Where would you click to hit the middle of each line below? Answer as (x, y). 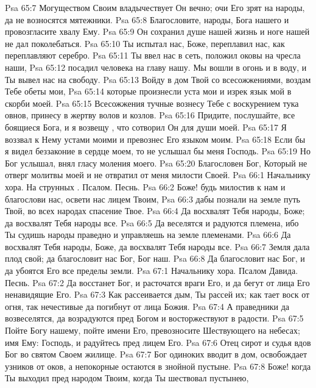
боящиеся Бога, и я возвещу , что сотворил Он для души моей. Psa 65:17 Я (146, 127)
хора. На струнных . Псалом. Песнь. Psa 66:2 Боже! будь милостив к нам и (145, 186)
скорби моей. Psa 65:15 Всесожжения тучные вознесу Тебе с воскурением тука (152, 103)
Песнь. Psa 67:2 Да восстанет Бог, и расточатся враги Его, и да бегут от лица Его (157, 282)
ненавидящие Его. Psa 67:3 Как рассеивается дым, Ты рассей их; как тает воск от (157, 294)
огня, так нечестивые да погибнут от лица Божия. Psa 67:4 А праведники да (147, 306)
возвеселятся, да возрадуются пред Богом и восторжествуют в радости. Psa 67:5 (154, 318)
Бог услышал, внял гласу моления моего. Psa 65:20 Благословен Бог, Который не (156, 163)
